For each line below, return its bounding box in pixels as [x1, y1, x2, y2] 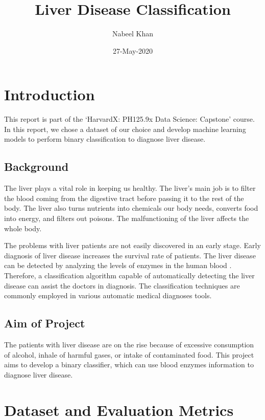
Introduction [4, 84, 95, 105]
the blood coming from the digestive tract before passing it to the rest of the [4, 192, 244, 203]
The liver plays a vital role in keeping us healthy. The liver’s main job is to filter [4, 183, 256, 193]
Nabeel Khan [112, 28, 154, 39]
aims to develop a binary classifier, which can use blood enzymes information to [4, 359, 254, 370]
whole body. [4, 223, 42, 233]
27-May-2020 [112, 45, 153, 56]
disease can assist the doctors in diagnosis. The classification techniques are [4, 280, 240, 291]
